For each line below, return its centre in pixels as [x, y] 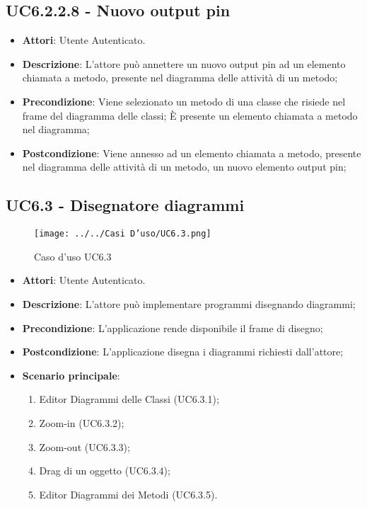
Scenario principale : [71, 375]
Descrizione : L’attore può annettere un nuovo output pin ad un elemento [184, 63]
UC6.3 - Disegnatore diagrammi [125, 205]
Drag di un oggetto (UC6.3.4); [105, 471]
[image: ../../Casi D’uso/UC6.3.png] [123, 234]
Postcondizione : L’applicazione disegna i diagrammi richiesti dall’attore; [183, 352]
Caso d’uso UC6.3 [73, 256]
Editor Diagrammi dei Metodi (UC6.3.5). [128, 494]
